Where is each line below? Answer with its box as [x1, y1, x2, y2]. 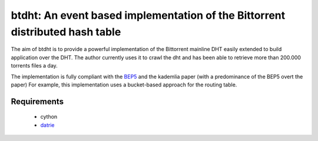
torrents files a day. [11, 62, 58, 69]
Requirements [11, 96, 64, 106]
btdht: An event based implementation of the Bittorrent [11, 9, 286, 22]
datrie [40, 121, 55, 129]
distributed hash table [11, 25, 121, 38]
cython [40, 113, 58, 120]
